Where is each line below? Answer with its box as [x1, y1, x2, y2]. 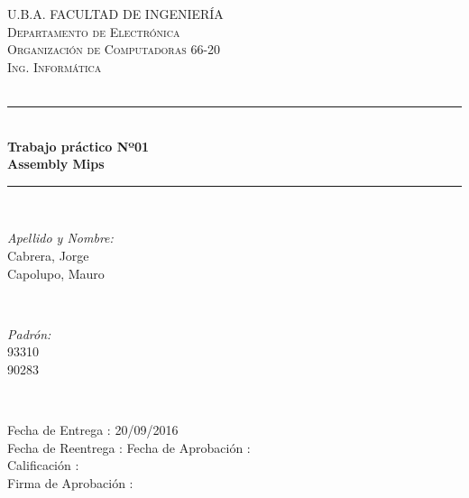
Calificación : [7, 456, 79, 475]
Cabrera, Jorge [7, 245, 89, 264]
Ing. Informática [7, 57, 102, 76]
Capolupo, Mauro [7, 263, 105, 282]
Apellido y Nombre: [7, 228, 114, 247]
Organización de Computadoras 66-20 [7, 40, 221, 59]
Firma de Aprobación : [7, 473, 133, 492]
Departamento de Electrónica [7, 22, 180, 41]
